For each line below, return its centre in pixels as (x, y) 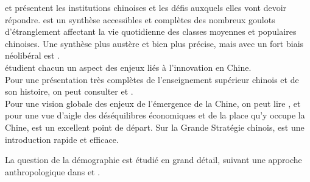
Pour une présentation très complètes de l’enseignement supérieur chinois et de (152, 79)
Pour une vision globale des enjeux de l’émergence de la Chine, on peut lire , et (153, 103)
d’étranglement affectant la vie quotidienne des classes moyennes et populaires (151, 31)
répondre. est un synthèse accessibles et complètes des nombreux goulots (140, 19)
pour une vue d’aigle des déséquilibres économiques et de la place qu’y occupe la (155, 115)
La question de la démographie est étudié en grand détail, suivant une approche (153, 160)
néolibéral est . (32, 55)
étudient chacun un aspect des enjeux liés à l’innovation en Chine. (128, 67)
